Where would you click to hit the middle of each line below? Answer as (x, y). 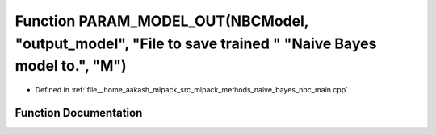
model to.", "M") (71, 66)
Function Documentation (79, 112)
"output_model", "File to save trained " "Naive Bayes (196, 43)
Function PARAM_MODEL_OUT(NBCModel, (162, 21)
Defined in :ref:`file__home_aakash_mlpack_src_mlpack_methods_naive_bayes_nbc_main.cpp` (192, 90)
